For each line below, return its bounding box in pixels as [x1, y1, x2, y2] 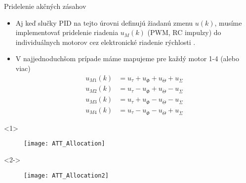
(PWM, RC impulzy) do [147, 27, 221, 37]
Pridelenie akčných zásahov [4, 1, 86, 11]
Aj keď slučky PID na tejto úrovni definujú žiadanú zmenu [15, 17, 193, 28]
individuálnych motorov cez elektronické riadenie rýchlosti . [15, 37, 196, 47]
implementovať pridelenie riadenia [15, 27, 119, 37]
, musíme [214, 17, 242, 28]
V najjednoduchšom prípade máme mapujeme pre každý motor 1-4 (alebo [15, 53, 239, 64]
